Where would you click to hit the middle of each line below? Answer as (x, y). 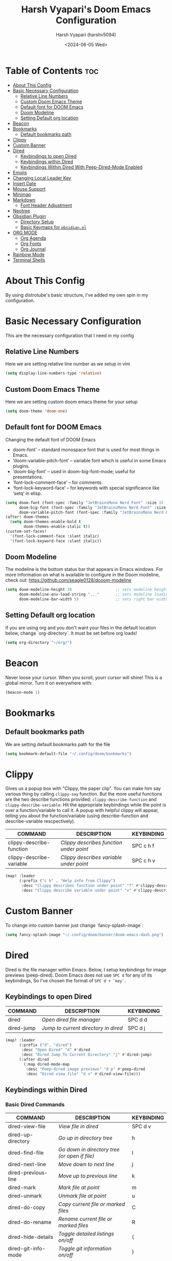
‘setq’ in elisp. (27, 493)
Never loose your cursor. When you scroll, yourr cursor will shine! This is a (84, 677)
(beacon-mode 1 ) (23, 692)
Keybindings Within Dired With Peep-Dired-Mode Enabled (81, 167)
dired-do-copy (26, 1208)
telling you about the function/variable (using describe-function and (77, 816)
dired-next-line (27, 1164)
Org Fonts (31, 243)
